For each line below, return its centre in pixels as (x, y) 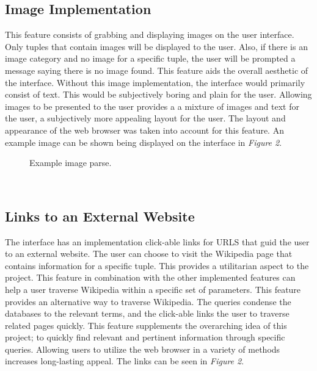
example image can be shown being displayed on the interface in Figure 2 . (144, 142)
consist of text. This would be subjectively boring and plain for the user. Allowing (158, 94)
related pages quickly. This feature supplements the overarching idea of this (146, 325)
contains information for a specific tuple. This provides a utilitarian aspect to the (157, 265)
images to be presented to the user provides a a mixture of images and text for (152, 106)
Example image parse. (71, 163)
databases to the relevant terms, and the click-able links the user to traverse (147, 313)
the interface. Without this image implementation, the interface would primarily (155, 82)
